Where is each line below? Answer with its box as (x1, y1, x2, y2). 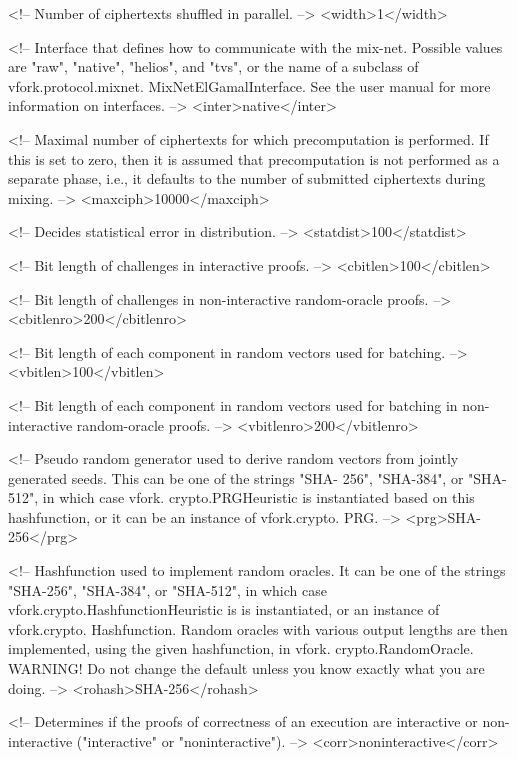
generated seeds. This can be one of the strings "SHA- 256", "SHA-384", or (8, 467, 464, 488)
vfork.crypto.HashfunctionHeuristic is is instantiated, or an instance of (8, 599, 440, 620)
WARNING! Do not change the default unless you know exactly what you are (8, 658, 485, 679)
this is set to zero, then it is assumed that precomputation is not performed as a (8, 148, 500, 169)
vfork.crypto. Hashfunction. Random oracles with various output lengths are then (8, 618, 508, 639)
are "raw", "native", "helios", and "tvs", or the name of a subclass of (8, 56, 419, 77)
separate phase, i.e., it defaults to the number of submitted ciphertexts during (8, 168, 486, 189)
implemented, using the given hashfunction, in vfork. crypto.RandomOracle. (8, 638, 474, 659)
